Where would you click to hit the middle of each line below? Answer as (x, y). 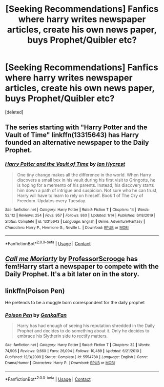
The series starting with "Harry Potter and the (76, 127)
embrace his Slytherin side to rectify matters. (62, 336)
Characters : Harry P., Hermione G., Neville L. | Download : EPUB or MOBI (67, 228)
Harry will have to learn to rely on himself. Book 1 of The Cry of (80, 195)
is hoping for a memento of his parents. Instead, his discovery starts (85, 185)
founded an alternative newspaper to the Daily (77, 143)
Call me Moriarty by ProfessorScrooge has (72, 259)
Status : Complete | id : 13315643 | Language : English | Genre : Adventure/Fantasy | (75, 221)
